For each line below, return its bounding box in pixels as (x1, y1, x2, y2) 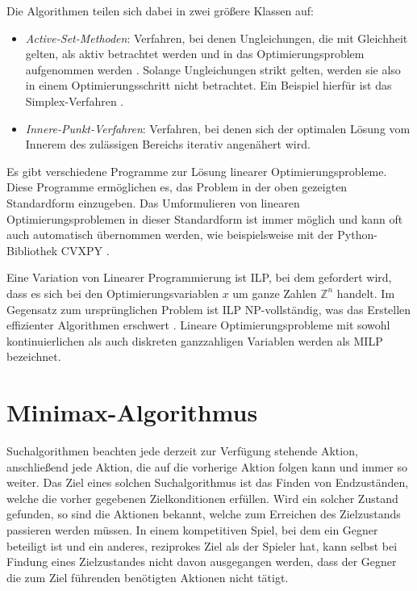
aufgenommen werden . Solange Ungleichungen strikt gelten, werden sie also (25, 61, 401, 78)
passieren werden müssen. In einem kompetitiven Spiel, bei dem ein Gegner (6, 521, 378, 538)
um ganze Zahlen (232, 284, 317, 301)
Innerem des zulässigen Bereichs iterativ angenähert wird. (25, 136, 311, 153)
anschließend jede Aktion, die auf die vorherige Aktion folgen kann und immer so (6, 458, 407, 475)
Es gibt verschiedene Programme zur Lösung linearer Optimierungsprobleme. (6, 162, 387, 179)
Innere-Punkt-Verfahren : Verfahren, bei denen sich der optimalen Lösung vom (25, 119, 411, 136)
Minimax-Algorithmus (6, 396, 258, 429)
